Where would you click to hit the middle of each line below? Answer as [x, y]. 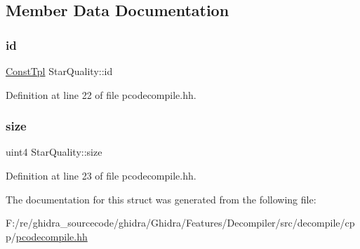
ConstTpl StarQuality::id [59, 71]
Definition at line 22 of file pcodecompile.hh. [101, 94]
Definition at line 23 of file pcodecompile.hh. [101, 175]
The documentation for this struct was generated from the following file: [161, 199]
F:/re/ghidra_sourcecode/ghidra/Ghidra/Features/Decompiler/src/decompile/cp [180, 223]
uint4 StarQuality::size [54, 152]
